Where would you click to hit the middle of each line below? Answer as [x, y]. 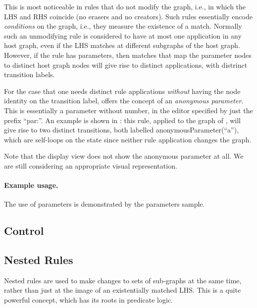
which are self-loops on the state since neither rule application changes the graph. [128, 139]
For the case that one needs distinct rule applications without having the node [122, 91]
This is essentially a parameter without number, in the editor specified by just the [128, 110]
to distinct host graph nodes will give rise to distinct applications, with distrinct [126, 65]
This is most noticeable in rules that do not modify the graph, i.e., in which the [125, 6]
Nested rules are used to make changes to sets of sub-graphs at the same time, [123, 280]
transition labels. [29, 74]
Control [24, 231]
